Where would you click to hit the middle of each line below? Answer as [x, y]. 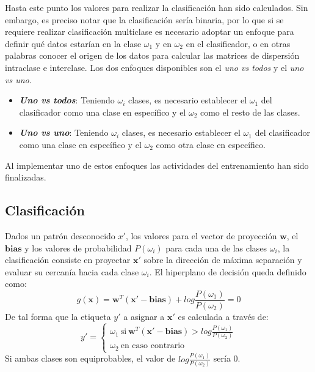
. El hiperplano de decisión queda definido [228, 271]
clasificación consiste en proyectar [68, 260]
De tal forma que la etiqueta [58, 316]
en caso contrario [153, 346]
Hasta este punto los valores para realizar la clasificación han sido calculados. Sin [157, 7]
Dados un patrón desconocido [60, 235]
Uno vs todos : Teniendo [67, 100]
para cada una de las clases [216, 247]
